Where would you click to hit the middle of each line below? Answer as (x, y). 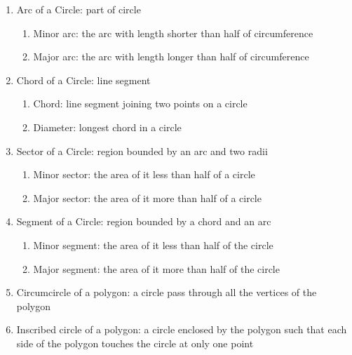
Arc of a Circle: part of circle (79, 9)
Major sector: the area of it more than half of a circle (147, 197)
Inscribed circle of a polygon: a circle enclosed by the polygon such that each (182, 329)
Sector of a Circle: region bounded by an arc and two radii (142, 150)
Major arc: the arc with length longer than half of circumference (171, 56)
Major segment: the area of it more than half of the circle (156, 268)
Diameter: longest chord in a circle (107, 127)
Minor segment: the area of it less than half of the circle (153, 245)
